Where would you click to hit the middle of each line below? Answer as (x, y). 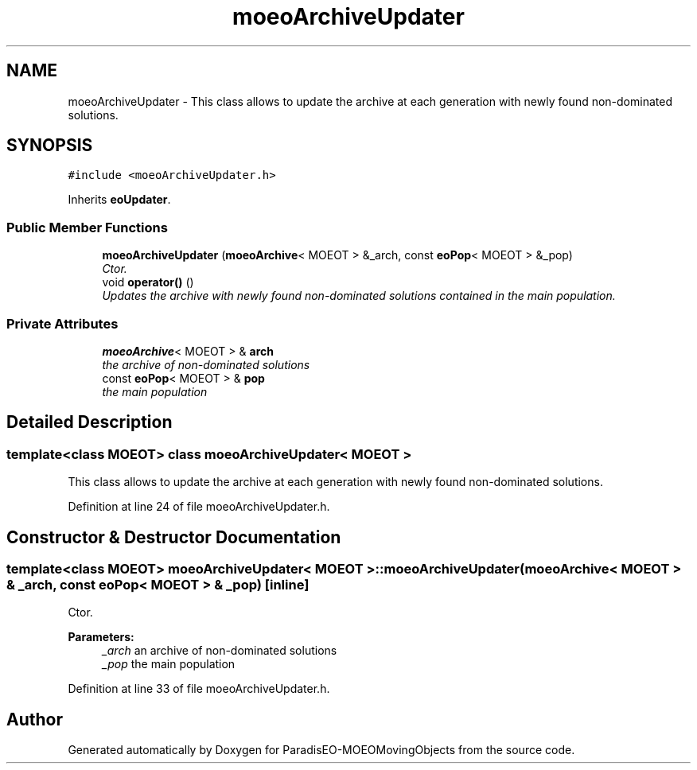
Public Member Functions (87, 227)
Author (35, 719)
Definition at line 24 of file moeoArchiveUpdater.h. (199, 507)
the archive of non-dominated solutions (206, 364)
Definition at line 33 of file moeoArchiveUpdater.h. (199, 689)
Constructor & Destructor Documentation (174, 537)
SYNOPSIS (50, 146)
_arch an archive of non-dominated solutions (220, 651)
